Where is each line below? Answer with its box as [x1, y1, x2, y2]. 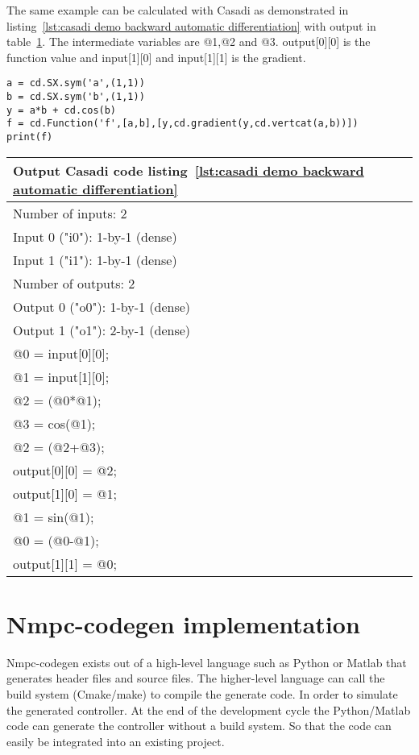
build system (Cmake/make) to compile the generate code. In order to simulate [6, 685, 398, 702]
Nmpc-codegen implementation [6, 607, 360, 640]
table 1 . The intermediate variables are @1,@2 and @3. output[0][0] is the [6, 33, 371, 50]
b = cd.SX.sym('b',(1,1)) [6, 91, 145, 103]
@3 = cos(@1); [13, 413, 96, 433]
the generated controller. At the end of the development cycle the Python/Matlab [6, 701, 411, 718]
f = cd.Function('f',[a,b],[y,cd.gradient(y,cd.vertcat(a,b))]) [6, 118, 359, 130]
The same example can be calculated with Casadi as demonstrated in [6, 2, 349, 18]
